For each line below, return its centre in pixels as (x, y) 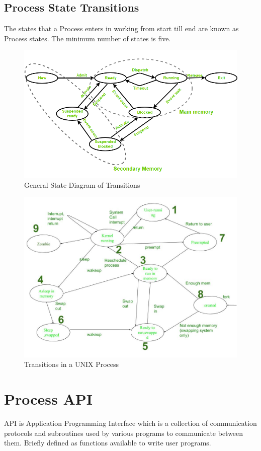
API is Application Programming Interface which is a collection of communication (130, 423)
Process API (49, 399)
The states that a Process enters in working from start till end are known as (121, 28)
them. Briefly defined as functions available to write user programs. (108, 443)
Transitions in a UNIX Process (72, 364)
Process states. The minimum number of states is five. (88, 38)
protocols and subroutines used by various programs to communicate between (124, 433)
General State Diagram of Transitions (82, 185)
